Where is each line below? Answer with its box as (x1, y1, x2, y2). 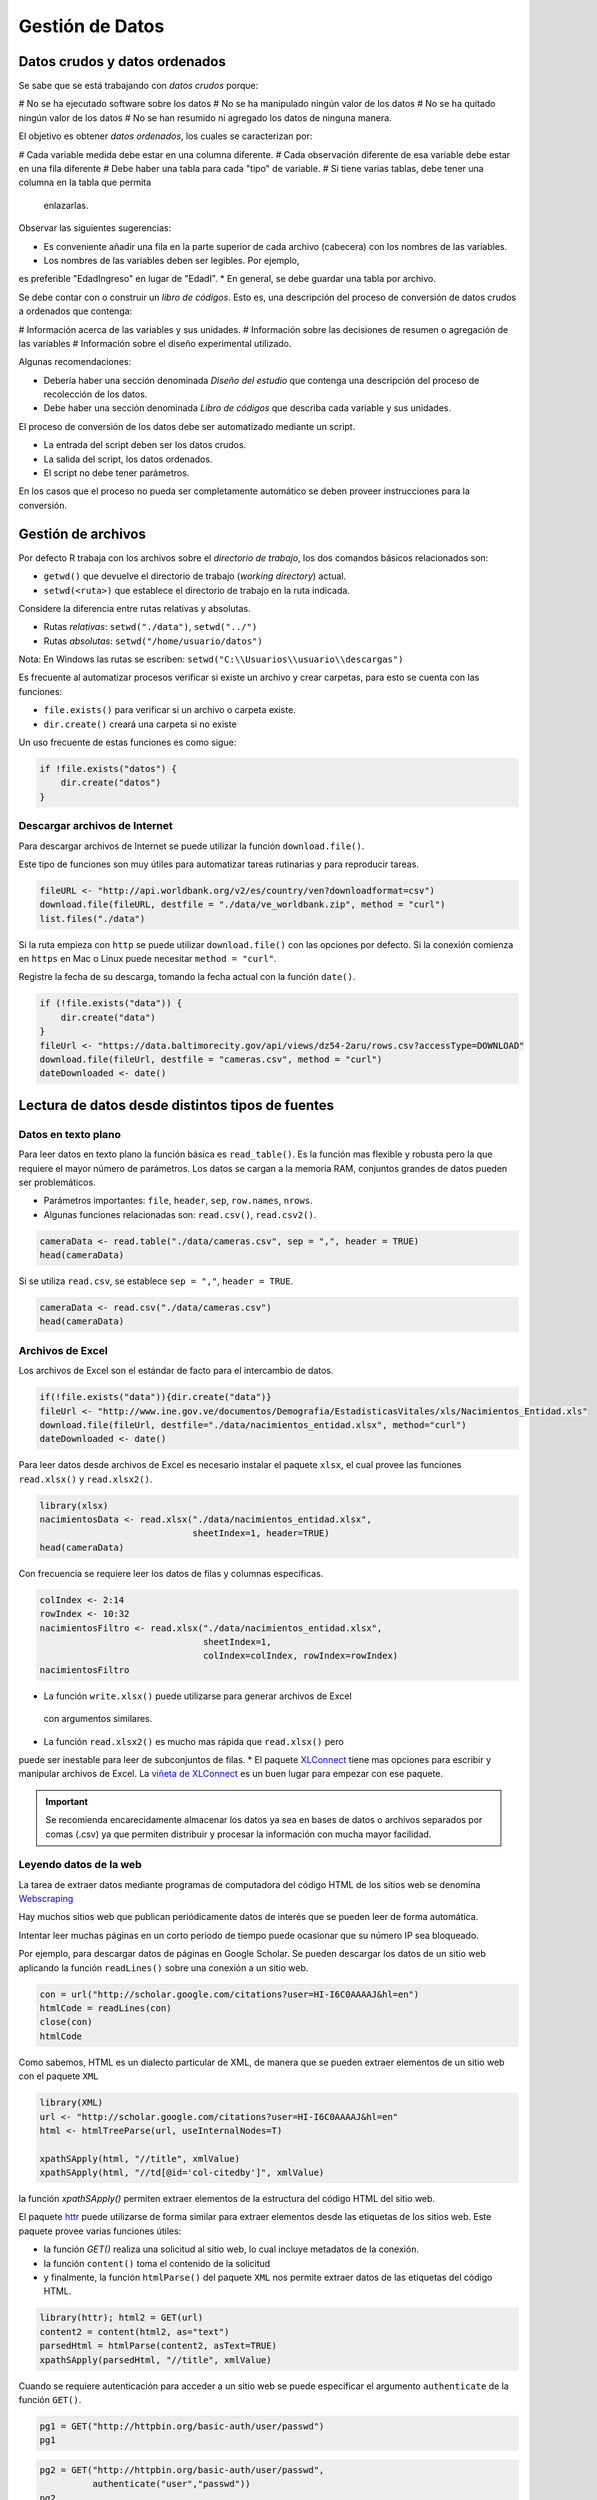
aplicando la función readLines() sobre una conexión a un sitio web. (18, 1961, 309, 1974)
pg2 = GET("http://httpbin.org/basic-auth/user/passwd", (39, 2464, 325, 2475)
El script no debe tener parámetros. (43, 467, 190, 479)
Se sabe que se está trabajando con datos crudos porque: (18, 80, 259, 92)
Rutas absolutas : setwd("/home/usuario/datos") (43, 635, 264, 647)
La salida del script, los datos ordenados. (43, 453, 213, 465)
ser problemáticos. (18, 1176, 96, 1188)
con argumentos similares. (43, 1713, 153, 1725)
